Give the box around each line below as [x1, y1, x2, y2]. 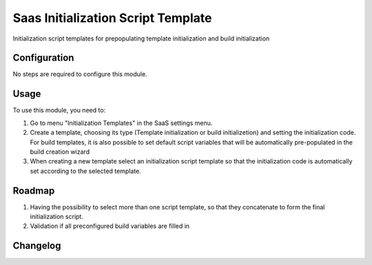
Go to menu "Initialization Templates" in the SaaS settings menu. [30, 119, 213, 127]
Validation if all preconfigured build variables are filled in [30, 222, 189, 230]
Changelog [12, 240, 61, 252]
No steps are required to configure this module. [12, 70, 147, 78]
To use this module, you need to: [12, 106, 106, 115]
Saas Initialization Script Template [12, 10, 213, 25]
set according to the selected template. [30, 167, 141, 175]
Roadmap [12, 185, 55, 196]
